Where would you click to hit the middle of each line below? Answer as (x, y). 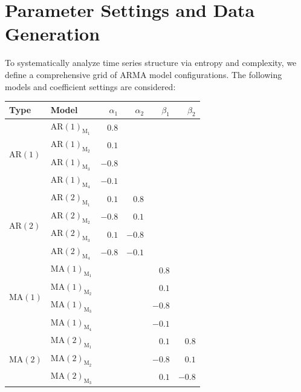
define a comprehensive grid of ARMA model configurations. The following (144, 74)
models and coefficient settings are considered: (90, 86)
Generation (53, 34)
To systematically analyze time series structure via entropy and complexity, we (151, 63)
